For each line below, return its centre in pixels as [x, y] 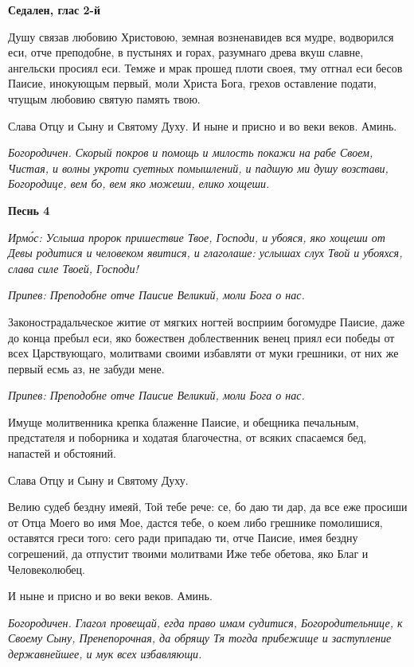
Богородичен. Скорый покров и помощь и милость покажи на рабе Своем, [191, 152]
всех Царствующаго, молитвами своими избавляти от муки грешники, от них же [203, 353]
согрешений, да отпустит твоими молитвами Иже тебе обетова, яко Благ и [188, 554]
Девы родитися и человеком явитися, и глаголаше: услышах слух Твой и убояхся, [205, 253]
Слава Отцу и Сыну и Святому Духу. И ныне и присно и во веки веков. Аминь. [203, 125]
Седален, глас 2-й [55, 10]
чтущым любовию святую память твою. [104, 98]
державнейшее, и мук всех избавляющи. [105, 653]
